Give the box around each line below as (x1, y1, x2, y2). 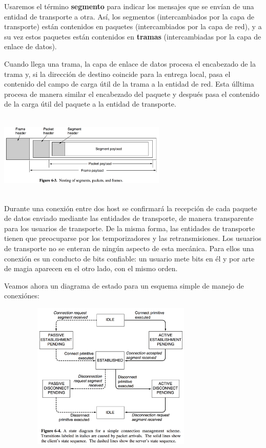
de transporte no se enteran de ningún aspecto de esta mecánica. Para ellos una (4, 243, 254, 254)
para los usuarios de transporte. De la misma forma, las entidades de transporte (4, 222, 255, 233)
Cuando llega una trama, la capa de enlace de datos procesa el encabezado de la (4, 58, 256, 69)
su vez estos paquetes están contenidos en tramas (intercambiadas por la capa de (4, 31, 261, 42)
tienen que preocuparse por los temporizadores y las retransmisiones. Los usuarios (4, 233, 261, 243)
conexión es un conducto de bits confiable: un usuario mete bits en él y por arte (4, 253, 255, 263)
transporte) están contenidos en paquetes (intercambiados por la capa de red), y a (4, 21, 262, 32)
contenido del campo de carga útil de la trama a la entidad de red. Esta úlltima (4, 78, 254, 89)
